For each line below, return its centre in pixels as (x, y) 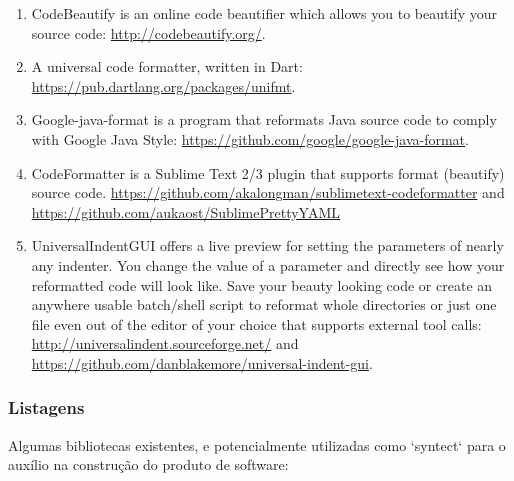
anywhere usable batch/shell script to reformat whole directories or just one (264, 304)
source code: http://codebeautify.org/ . (148, 32)
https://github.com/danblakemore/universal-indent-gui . (202, 362)
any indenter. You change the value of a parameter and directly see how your (268, 264)
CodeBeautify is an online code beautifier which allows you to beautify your (264, 13)
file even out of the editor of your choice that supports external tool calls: (256, 323)
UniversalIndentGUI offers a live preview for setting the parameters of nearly (267, 245)
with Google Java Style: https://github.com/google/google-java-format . (250, 138)
